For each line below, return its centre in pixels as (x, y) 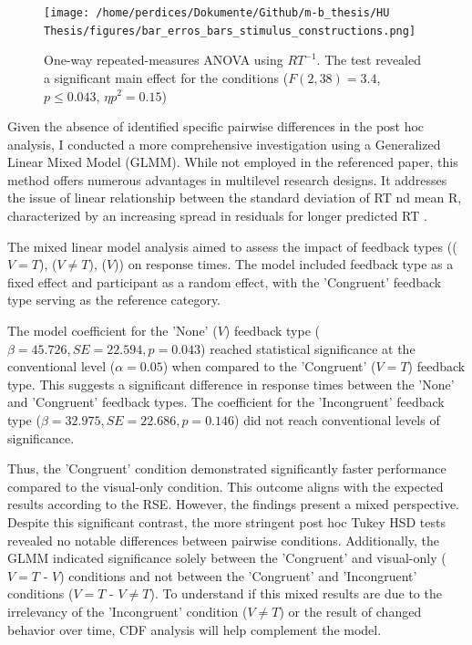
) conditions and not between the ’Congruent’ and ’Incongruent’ (238, 575)
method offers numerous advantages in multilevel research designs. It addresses (227, 179)
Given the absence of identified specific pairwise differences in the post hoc (216, 126)
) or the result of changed (350, 611)
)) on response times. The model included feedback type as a (284, 264)
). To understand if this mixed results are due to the (296, 593)
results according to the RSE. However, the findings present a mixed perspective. (234, 504)
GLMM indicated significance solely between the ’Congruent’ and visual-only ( (227, 558)
